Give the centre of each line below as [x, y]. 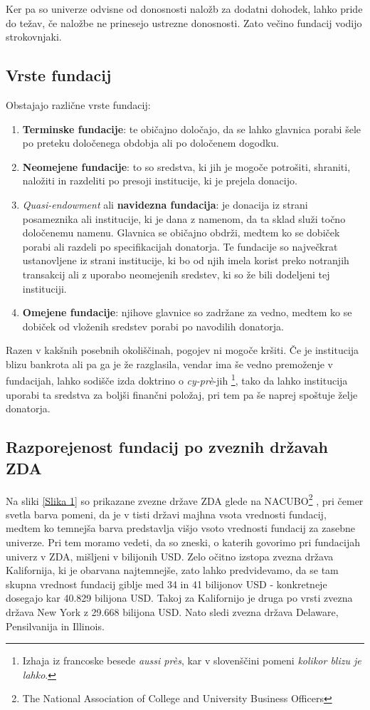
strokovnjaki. [34, 37]
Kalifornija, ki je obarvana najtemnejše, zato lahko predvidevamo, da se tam [172, 570]
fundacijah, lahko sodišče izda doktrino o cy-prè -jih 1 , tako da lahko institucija [177, 380]
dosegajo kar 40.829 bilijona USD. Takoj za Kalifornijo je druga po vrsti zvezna [179, 598]
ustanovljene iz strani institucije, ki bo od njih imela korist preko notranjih [186, 260]
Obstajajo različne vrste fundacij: [78, 104]
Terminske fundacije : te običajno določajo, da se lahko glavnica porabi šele [192, 129]
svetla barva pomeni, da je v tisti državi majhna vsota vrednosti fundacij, [166, 514]
